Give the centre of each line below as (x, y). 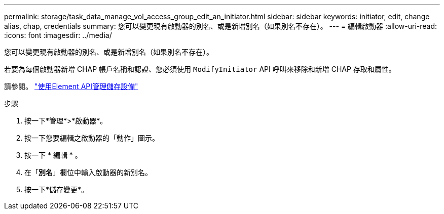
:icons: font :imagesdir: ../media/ (58, 35)
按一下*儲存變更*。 (57, 189)
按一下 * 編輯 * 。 (53, 155)
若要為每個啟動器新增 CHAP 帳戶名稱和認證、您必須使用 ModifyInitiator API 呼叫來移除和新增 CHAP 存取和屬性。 (200, 69)
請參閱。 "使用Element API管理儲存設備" (71, 86)
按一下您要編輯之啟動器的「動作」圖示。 (92, 138)
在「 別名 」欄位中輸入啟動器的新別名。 (88, 172)
